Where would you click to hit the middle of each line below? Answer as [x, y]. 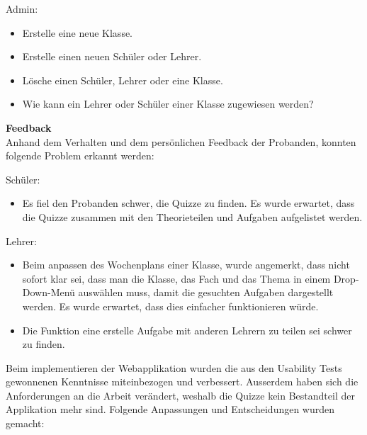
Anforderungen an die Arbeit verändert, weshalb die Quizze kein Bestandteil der [180, 395]
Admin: [22, 9]
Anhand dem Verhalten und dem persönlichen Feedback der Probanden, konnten [181, 141]
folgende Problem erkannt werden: [80, 156]
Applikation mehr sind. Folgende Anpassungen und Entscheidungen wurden [170, 409]
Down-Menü [49, 292]
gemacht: [25, 423]
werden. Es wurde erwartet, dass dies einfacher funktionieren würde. [170, 306]
